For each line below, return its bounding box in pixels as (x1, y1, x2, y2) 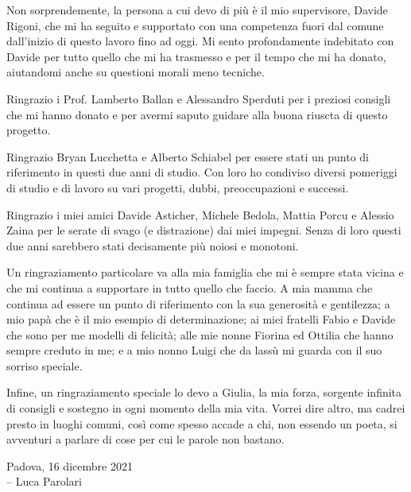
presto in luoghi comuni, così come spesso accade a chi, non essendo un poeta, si (6, 415, 397, 432)
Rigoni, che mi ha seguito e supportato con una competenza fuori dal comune (6, 17, 384, 33)
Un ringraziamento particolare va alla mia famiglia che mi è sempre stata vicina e (6, 264, 404, 281)
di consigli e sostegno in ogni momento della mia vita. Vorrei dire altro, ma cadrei (6, 400, 405, 416)
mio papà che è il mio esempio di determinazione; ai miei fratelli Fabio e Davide (6, 311, 396, 327)
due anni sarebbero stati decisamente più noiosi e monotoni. (6, 237, 299, 254)
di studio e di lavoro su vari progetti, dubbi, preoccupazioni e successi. (6, 179, 349, 196)
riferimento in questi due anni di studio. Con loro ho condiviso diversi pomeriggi (6, 164, 397, 180)
